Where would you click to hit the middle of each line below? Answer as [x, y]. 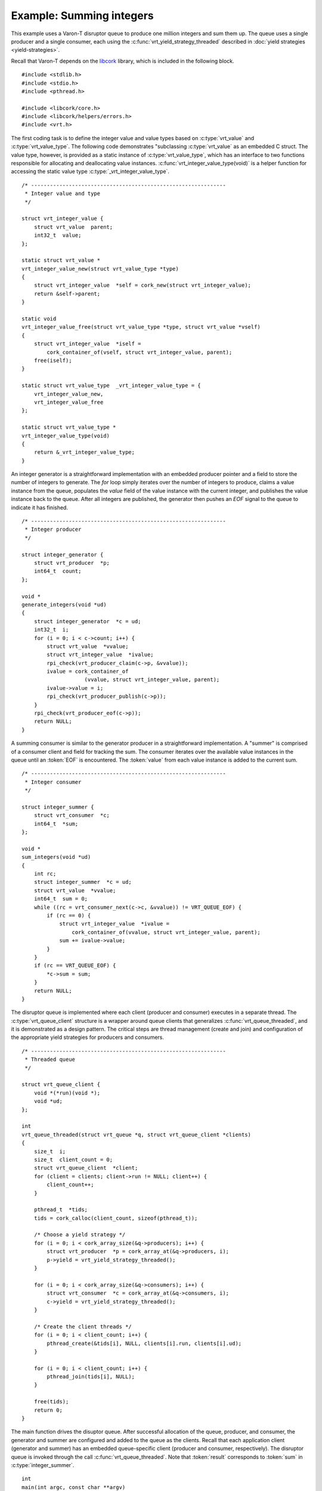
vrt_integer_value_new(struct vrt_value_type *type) [100, 269]
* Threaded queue [50, 1060]
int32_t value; [58, 235]
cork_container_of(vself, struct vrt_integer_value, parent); [140, 352]
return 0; [48, 1410]
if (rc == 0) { [69, 915]
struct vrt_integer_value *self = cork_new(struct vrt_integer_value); [143, 285]
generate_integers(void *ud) [64, 604]
